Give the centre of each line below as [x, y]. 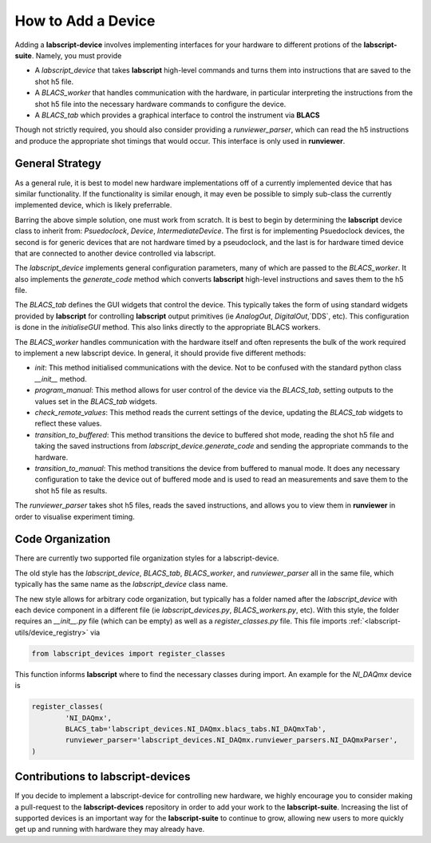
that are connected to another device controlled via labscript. [115, 253]
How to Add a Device [85, 21]
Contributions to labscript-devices [103, 777]
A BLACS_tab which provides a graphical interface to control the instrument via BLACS [177, 115]
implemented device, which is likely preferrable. [93, 205]
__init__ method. [61, 378]
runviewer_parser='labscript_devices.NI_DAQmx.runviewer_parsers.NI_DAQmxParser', [231, 740]
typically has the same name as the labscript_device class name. [121, 584]
